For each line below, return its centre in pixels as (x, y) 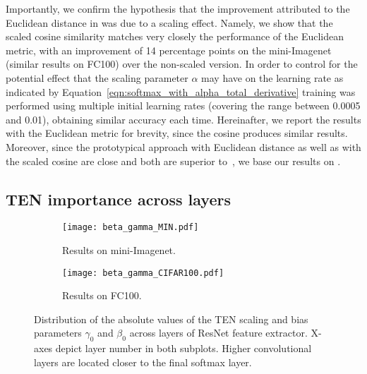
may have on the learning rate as (272, 77)
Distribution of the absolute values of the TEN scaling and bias (171, 319)
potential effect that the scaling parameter (97, 77)
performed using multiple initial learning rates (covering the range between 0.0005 (183, 105)
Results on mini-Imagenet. (119, 249)
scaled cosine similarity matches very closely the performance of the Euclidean (175, 36)
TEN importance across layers (118, 199)
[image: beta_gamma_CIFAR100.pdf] (143, 273)
